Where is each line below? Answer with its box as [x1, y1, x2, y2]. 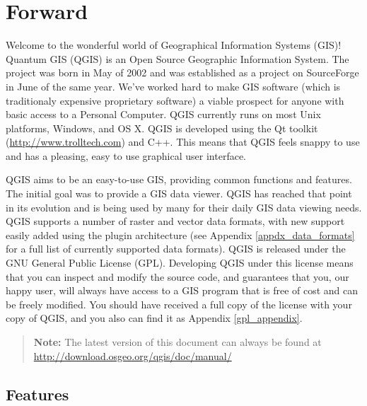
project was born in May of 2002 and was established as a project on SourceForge [6, 65, 359, 80]
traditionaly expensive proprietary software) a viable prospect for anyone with [6, 93, 344, 108]
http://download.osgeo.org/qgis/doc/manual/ [33, 348, 232, 363]
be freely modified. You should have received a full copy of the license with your [6, 296, 352, 311]
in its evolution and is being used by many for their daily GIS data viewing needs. [6, 199, 362, 214]
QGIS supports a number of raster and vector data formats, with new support [6, 214, 345, 228]
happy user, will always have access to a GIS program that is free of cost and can [6, 283, 359, 298]
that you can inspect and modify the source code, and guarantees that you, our [6, 269, 349, 284]
